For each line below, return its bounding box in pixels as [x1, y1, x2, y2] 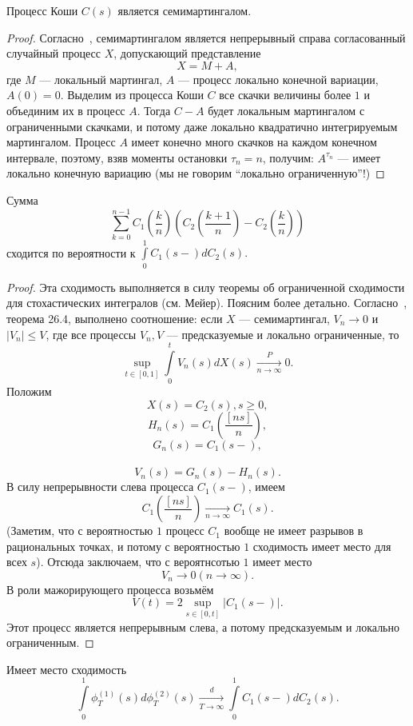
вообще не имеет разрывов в [224, 522, 363, 539]
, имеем [248, 478, 285, 495]
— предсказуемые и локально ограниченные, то [166, 325, 399, 342]
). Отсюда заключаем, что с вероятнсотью [36, 553, 240, 570]
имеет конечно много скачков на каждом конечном [131, 134, 377, 150]
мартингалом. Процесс [6, 134, 116, 150]
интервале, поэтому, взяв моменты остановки [6, 149, 228, 166]
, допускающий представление [113, 45, 261, 62]
